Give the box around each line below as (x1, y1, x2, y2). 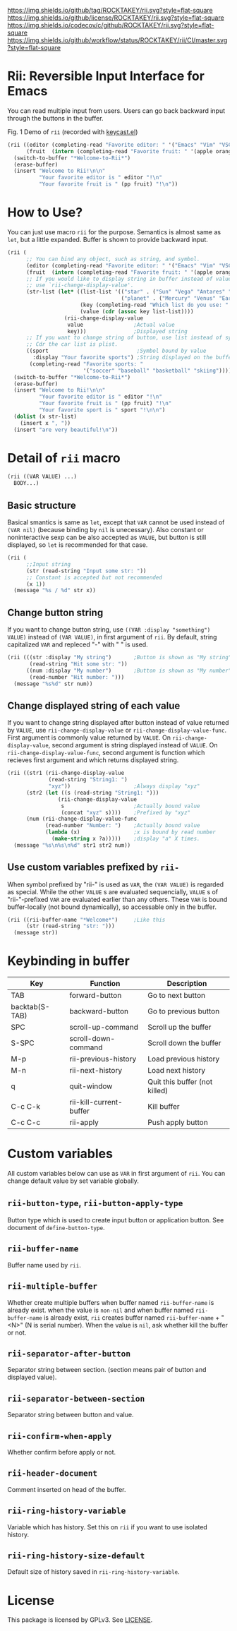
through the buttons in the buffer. (7, 114, 104, 122)
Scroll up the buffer (147, 1023, 212, 1033)
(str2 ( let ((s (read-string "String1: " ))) (25, 789, 159, 796)
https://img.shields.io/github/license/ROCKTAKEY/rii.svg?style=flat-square (7, 13, 224, 22)
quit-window (69, 1081, 113, 1091)
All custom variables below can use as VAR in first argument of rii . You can (7, 1169, 226, 1178)
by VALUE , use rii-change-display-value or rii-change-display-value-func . (7, 726, 227, 735)
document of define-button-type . (7, 1223, 105, 1232)
